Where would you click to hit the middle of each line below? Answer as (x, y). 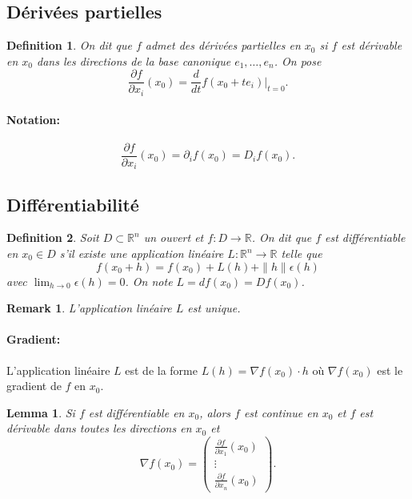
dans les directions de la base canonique (134, 60)
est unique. (214, 308)
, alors (215, 412)
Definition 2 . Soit (53, 237)
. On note (149, 281)
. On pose (298, 60)
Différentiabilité (73, 204)
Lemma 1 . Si (41, 412)
